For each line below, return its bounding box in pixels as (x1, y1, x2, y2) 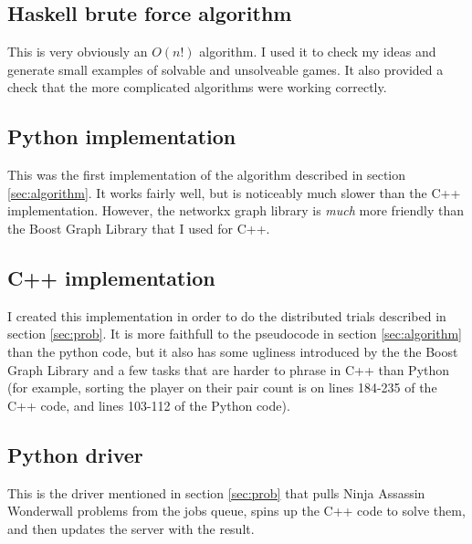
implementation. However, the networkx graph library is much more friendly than (7, 201, 465, 220)
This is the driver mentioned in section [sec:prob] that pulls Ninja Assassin (7, 483, 425, 502)
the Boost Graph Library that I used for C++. (7, 218, 270, 237)
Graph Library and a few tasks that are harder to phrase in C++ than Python (7, 360, 450, 379)
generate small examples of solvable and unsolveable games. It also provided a (7, 59, 444, 78)
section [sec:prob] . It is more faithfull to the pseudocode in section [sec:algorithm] (7, 324, 462, 343)
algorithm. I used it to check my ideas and (199, 42, 436, 61)
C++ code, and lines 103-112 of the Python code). (7, 395, 290, 414)
